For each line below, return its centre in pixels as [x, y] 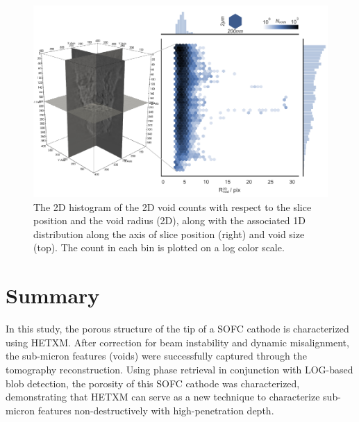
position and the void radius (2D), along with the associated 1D [169, 220]
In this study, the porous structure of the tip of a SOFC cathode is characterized [177, 329]
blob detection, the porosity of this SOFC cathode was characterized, [153, 383]
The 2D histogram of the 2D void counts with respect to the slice [173, 206]
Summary [53, 295]
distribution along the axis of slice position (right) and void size [169, 234]
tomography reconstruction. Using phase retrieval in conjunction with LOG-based [179, 369]
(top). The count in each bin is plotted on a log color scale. [159, 247]
